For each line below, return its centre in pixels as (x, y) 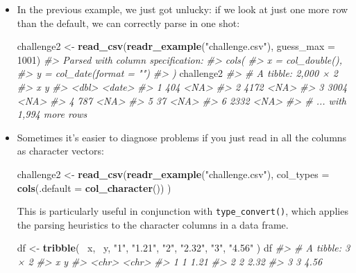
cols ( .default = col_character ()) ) (94, 187)
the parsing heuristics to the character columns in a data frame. (153, 224)
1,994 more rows (52, 114)
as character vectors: (60, 151)
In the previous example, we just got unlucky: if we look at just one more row (183, 9)
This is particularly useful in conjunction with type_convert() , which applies (183, 211)
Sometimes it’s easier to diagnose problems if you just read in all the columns (182, 137)
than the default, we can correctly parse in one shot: (128, 23)
